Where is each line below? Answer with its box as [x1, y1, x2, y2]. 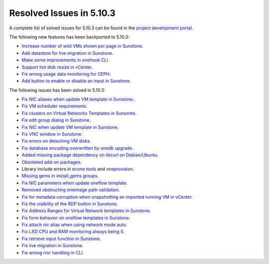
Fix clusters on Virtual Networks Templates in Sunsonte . [21, 110, 137, 116]
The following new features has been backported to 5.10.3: [9, 34, 130, 40]
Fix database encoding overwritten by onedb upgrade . [21, 145, 134, 151]
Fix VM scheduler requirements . [21, 103, 88, 109]
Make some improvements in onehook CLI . [21, 57, 110, 63]
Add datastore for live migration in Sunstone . [21, 50, 114, 56]
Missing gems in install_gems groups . [21, 173, 99, 179]
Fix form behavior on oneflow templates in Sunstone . [21, 215, 131, 221]
